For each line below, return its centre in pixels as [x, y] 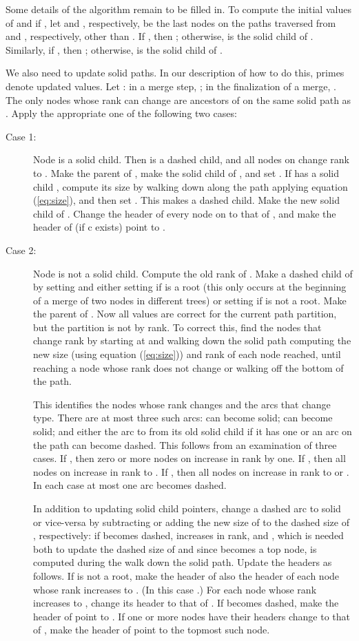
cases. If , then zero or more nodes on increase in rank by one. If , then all [189, 458]
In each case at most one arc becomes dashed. [130, 485]
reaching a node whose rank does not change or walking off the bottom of [188, 367]
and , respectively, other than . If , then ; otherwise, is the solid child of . [160, 36]
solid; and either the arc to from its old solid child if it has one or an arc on [193, 431]
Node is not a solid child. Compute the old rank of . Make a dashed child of [193, 273]
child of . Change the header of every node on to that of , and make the [185, 213]
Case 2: [21, 250]
